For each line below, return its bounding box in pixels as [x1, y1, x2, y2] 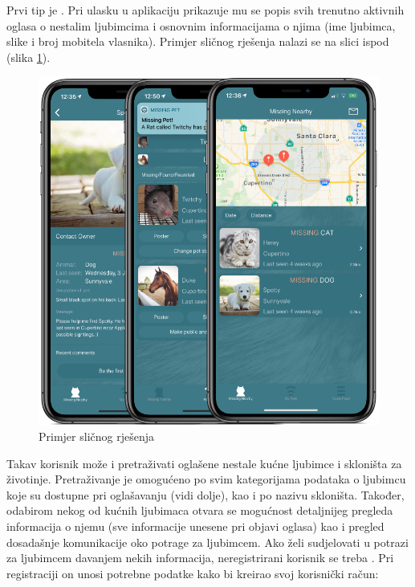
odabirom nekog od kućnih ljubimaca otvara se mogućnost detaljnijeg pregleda [6, 502, 393, 519]
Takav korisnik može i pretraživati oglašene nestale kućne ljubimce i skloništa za [6, 455, 402, 471]
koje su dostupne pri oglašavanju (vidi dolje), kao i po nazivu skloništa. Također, [6, 486, 405, 503]
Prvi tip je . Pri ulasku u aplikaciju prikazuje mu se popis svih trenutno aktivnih [6, 2, 405, 18]
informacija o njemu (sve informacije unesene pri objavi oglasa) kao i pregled [6, 518, 384, 535]
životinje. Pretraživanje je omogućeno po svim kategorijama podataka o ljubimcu [6, 471, 406, 487]
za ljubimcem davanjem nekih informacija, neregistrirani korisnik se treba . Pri [6, 549, 394, 566]
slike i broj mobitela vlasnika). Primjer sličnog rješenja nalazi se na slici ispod [6, 33, 389, 50]
